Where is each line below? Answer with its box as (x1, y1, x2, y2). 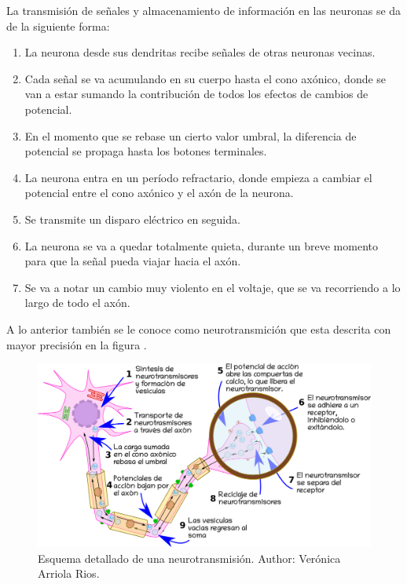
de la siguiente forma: (6, 17, 110, 34)
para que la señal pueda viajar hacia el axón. (24, 253, 241, 269)
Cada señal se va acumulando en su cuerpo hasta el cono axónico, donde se (24, 70, 387, 86)
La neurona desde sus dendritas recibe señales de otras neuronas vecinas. (24, 44, 376, 60)
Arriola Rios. (38, 565, 100, 582)
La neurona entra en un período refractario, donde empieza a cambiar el (24, 169, 372, 185)
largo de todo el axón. (24, 294, 130, 311)
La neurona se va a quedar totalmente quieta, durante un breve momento (24, 237, 378, 254)
